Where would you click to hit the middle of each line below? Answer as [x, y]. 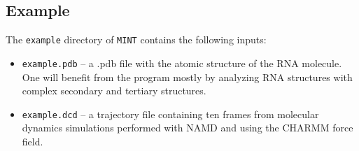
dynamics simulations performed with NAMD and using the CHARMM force [188, 128]
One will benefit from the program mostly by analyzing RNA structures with [187, 77]
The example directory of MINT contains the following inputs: [136, 39]
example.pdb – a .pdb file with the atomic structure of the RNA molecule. [182, 63]
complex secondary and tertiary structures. [114, 91]
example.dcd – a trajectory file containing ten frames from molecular [170, 114]
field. [33, 141]
